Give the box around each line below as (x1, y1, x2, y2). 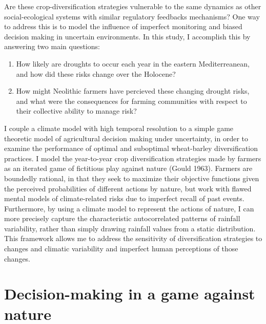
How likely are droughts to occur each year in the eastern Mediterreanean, (16, 58, 250, 69)
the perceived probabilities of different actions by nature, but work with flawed (4, 183, 252, 193)
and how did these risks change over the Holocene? (16, 68, 176, 79)
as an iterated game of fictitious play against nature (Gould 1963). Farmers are (4, 163, 253, 174)
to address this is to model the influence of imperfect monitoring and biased (4, 21, 242, 32)
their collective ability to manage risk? (16, 105, 137, 116)
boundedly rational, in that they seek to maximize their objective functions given (4, 172, 259, 183)
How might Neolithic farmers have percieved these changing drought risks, (16, 85, 250, 96)
